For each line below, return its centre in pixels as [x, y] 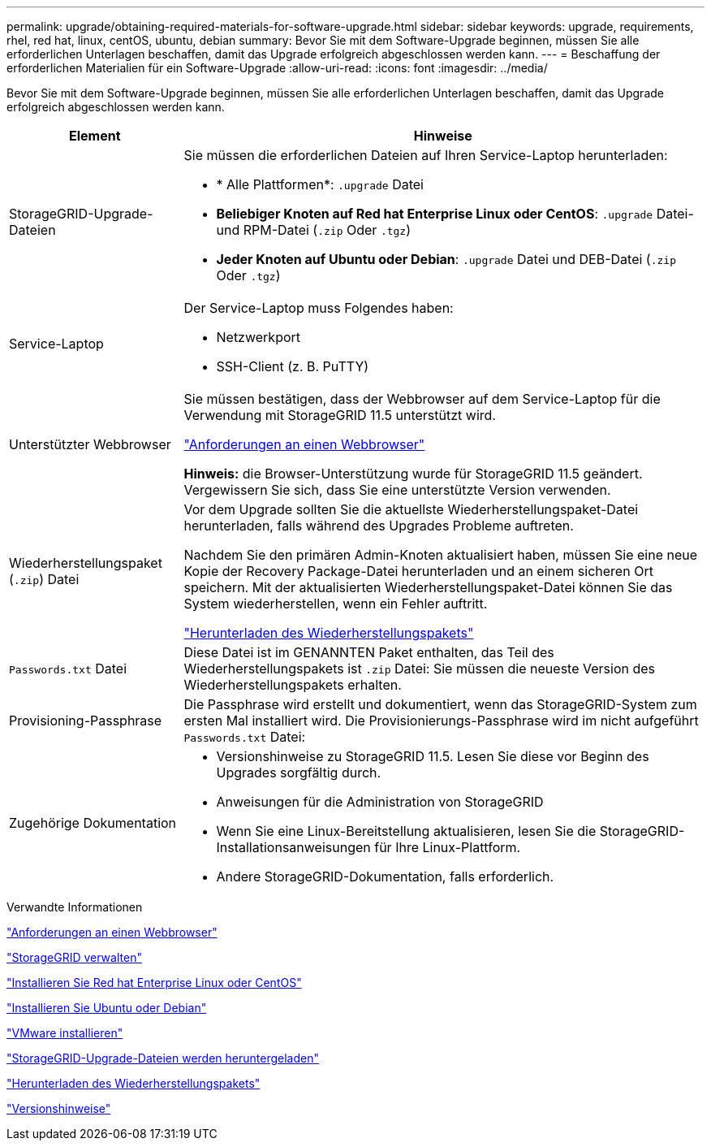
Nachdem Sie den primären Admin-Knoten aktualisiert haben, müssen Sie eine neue [441, 555]
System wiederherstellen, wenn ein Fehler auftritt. [336, 604]
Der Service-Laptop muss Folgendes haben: [319, 308]
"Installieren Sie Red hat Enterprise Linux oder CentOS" [154, 983]
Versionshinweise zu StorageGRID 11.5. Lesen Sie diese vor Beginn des [433, 756]
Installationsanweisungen [293, 847]
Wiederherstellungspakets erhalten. [293, 685]
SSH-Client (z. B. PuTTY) [293, 366]
